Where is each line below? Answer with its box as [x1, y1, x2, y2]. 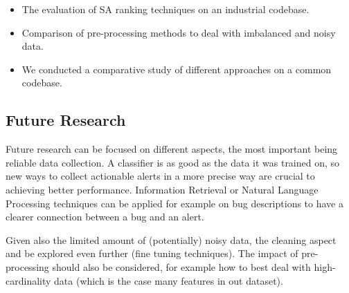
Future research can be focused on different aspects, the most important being [6, 142, 338, 156]
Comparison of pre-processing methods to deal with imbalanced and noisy [21, 25, 336, 39]
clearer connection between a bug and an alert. [6, 209, 204, 224]
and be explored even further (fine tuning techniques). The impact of [6, 246, 298, 261]
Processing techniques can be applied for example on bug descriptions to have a [6, 196, 343, 210]
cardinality [6, 273, 51, 287]
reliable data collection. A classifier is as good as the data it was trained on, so [6, 155, 340, 169]
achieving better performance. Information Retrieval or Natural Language [6, 182, 319, 196]
